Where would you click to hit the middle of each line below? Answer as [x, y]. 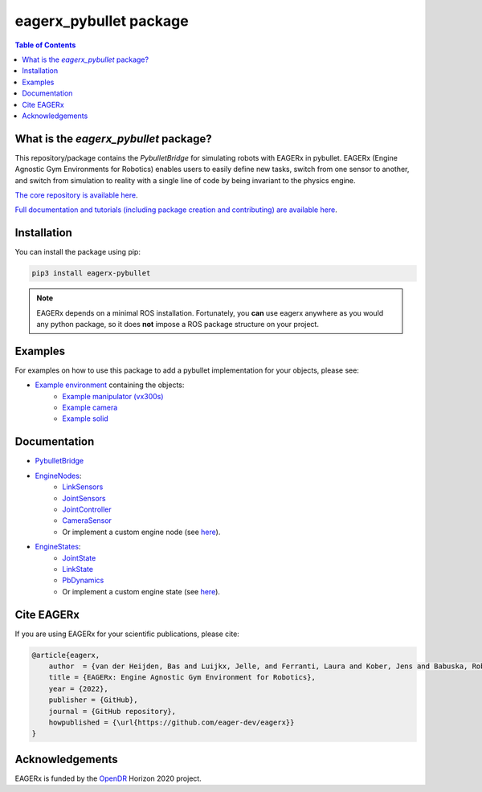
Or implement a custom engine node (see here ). [141, 532]
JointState [79, 557]
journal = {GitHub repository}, [112, 711]
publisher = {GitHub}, [93, 700]
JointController [87, 509]
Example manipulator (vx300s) [113, 396]
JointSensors [84, 498]
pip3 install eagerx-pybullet [91, 274]
